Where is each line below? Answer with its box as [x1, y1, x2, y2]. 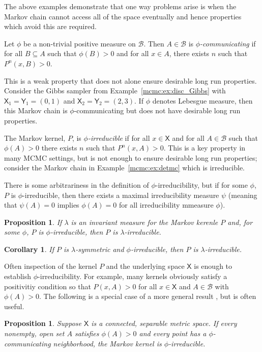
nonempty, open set [4, 328, 65, 339]
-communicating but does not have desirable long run [74, 105, 241, 116]
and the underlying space [106, 261, 185, 271]
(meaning [228, 189, 257, 200]
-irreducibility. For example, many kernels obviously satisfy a [38, 271, 227, 282]
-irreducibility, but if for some [155, 179, 248, 190]
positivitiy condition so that [4, 281, 91, 291]
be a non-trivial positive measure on [23, 38, 136, 48]
